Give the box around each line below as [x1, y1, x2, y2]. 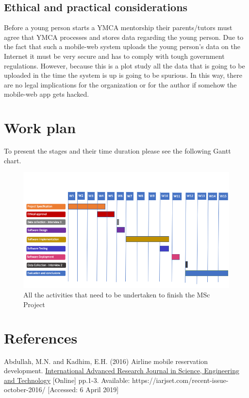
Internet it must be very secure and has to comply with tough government [4, 51, 225, 61]
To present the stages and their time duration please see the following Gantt [4, 146, 231, 156]
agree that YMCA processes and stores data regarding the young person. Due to [4, 32, 244, 42]
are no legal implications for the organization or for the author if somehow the [4, 79, 237, 89]
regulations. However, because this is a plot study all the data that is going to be [4, 60, 245, 70]
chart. [4, 155, 21, 165]
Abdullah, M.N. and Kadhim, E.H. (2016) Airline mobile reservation [4, 356, 208, 366]
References [4, 328, 78, 347]
